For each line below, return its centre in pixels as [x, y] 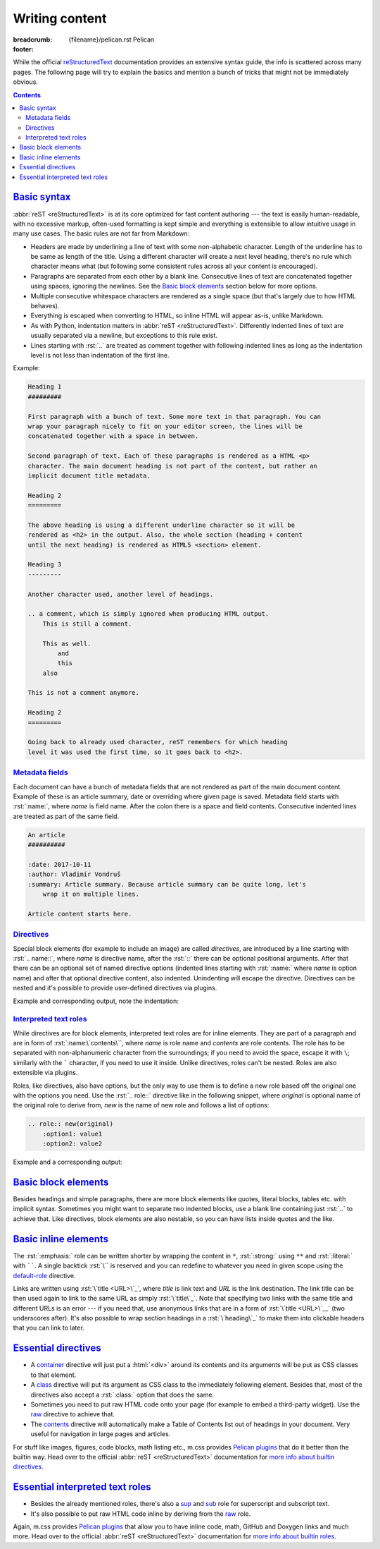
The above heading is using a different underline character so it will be [161, 525]
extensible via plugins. [45, 1073]
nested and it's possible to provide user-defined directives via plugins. [115, 988]
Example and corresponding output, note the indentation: [96, 1001]
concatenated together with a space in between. [113, 436]
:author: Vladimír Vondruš [74, 874]
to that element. [53, 1375]
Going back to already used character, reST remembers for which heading [158, 742]
